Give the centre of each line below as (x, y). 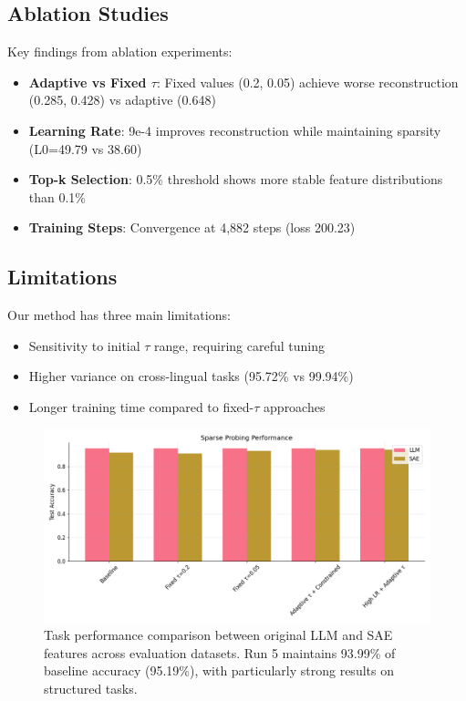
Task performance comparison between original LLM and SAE (218, 635)
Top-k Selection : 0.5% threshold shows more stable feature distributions (236, 179)
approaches (295, 406)
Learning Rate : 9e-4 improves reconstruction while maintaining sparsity (235, 130)
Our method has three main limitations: (119, 315)
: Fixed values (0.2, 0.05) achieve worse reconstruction (307, 82)
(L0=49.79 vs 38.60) (85, 148)
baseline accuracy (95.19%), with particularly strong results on (219, 670)
